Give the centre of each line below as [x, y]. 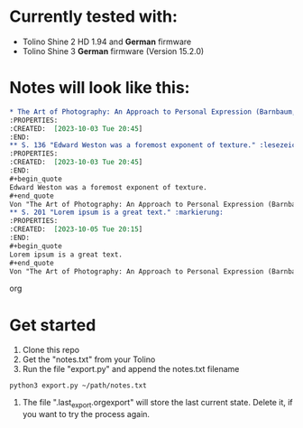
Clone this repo [50, 350]
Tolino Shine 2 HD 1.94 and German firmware [107, 42]
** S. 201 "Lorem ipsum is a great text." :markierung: [116, 213]
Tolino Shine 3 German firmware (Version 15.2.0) [113, 51]
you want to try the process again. [86, 414]
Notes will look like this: [100, 88]
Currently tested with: [94, 17]
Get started [53, 325]
